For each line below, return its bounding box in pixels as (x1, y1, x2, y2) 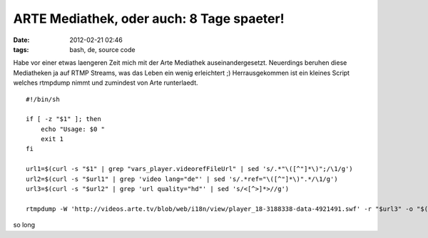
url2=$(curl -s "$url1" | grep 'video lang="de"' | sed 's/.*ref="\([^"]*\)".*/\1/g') (26, 175, 338, 183)
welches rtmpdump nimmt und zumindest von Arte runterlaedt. (13, 78, 199, 87)
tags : (13, 45, 29, 53)
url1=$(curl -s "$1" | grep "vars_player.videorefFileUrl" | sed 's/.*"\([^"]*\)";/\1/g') (26, 165, 353, 173)
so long (13, 221, 36, 229)
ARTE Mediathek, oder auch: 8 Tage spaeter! (13, 11, 285, 26)
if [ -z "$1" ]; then (26, 115, 101, 123)
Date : (13, 36, 30, 44)
